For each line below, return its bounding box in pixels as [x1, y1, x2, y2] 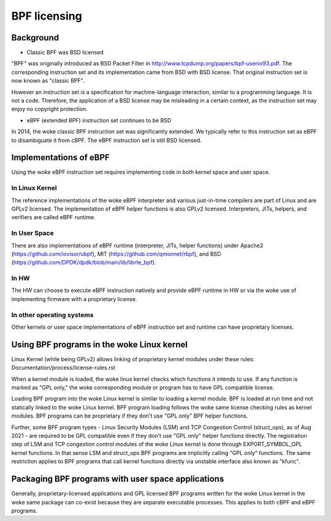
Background [11, 32, 59, 43]
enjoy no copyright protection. [11, 105, 88, 113]
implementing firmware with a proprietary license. [11, 295, 137, 302]
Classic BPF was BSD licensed [26, 49, 104, 56]
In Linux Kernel [11, 184, 58, 192]
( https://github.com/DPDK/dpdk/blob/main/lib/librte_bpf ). [11, 259, 156, 266]
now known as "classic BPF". [11, 77, 85, 84]
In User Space [11, 229, 55, 238]
